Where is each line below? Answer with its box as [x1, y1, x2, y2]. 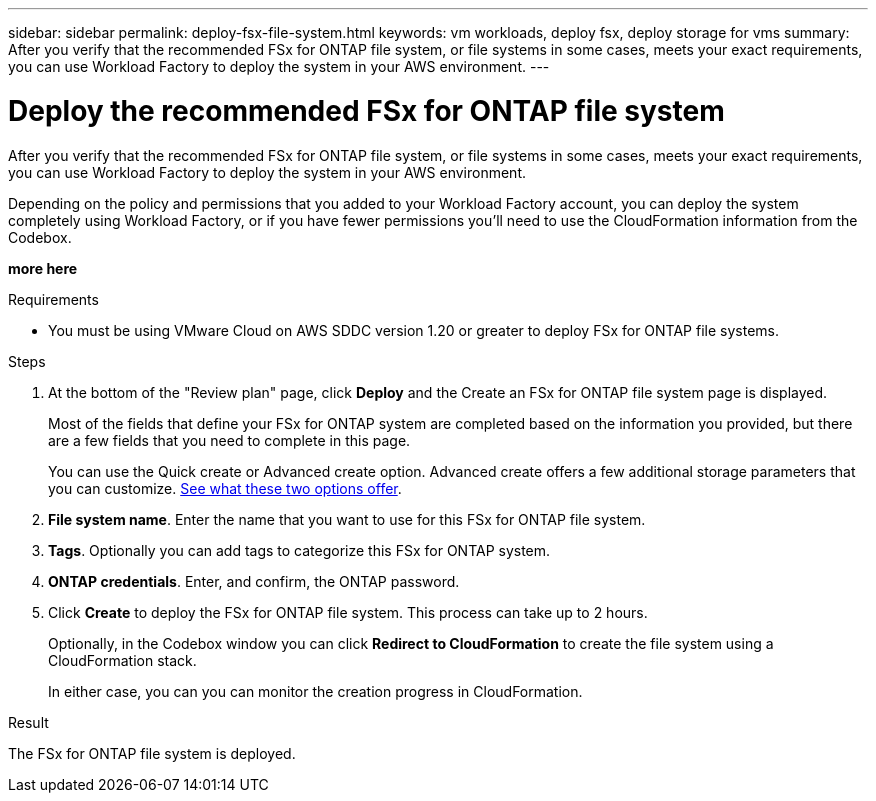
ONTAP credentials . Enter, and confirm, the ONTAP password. [48, 572, 460, 590]
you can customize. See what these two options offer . [48, 479, 402, 497]
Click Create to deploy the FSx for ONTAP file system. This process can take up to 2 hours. [48, 603, 648, 621]
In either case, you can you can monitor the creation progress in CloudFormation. [48, 682, 583, 700]
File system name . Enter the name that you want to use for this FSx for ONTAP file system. [48, 510, 646, 528]
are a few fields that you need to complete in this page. [48, 431, 411, 449]
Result [8, 713, 49, 731]
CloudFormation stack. [48, 651, 197, 669]
